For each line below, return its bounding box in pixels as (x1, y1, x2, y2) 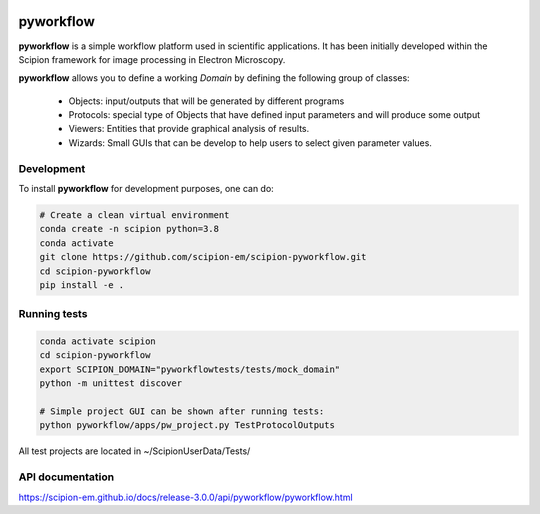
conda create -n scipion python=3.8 (39, 223, 220, 235)
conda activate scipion (39, 336, 157, 347)
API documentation (18, 470, 115, 484)
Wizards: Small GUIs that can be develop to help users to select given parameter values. (68, 136, 432, 149)
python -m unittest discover (39, 378, 183, 389)
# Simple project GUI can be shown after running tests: (39, 406, 325, 417)
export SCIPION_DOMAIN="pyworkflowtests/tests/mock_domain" (39, 363, 341, 375)
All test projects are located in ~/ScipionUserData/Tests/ (18, 445, 251, 457)
